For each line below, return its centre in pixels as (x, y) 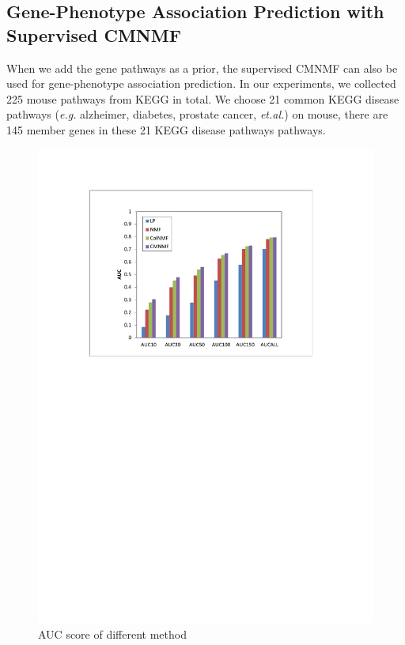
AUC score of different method (112, 634)
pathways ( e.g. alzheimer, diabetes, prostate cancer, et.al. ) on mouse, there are (197, 114)
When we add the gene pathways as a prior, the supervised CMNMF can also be (202, 68)
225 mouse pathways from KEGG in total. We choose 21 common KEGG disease (203, 98)
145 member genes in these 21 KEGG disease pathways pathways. (166, 129)
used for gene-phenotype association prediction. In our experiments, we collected (201, 83)
